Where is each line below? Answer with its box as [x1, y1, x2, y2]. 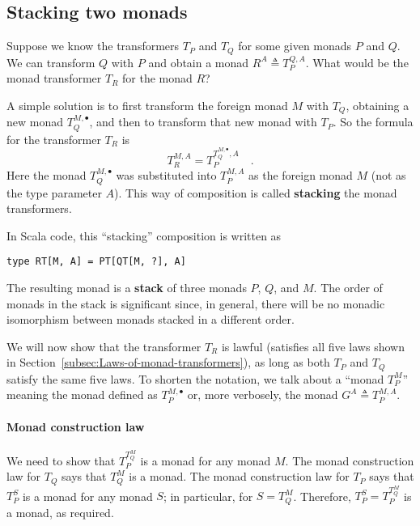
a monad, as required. [6, 503, 114, 520]
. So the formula [333, 113, 414, 130]
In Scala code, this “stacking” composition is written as [6, 227, 282, 244]
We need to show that [6, 452, 116, 469]
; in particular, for [163, 487, 253, 504]
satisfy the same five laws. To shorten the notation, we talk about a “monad [6, 370, 384, 387]
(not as [371, 167, 406, 184]
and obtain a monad [148, 53, 249, 70]
